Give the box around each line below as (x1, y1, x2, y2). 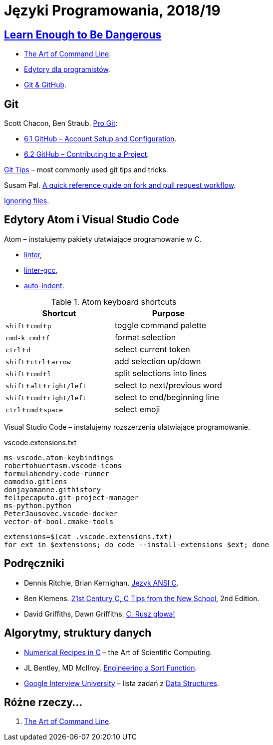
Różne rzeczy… (4, 696, 83, 709)
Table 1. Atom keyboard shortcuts (51, 296, 177, 307)
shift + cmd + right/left (5, 392, 87, 402)
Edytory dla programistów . (24, 65, 110, 74)
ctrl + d (5, 344, 30, 354)
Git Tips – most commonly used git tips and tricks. (4, 165, 168, 174)
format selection (114, 332, 176, 342)
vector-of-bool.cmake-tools (4, 517, 114, 526)
